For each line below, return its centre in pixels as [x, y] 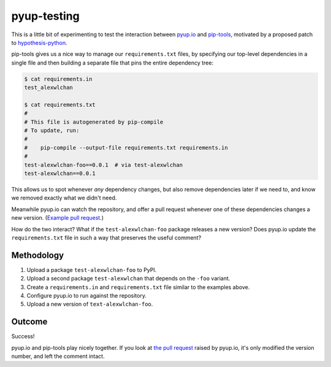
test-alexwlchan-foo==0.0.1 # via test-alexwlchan [104, 165]
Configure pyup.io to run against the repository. [87, 296]
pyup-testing [45, 16]
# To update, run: [52, 131]
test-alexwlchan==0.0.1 [60, 173]
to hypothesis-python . [39, 42]
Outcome [29, 322]
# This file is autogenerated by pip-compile [94, 122]
